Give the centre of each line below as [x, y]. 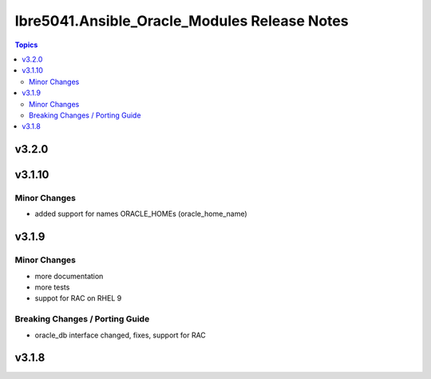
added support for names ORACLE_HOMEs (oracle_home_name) [141, 214]
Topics [26, 45]
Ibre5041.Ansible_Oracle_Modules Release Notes [182, 21]
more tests [52, 287]
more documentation [69, 276]
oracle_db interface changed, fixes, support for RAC [121, 335]
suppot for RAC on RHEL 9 [78, 298]
